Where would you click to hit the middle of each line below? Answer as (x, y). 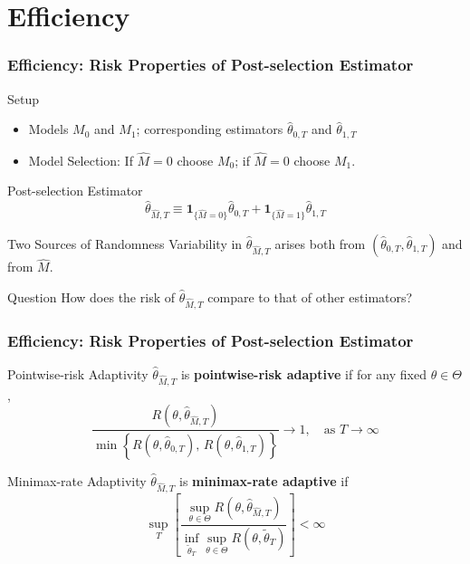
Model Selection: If (81, 160)
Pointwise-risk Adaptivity (78, 373)
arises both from (320, 244)
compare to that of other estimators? (310, 296)
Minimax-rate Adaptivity (77, 481)
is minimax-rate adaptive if (264, 481)
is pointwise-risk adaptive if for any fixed (303, 373)
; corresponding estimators (210, 129)
